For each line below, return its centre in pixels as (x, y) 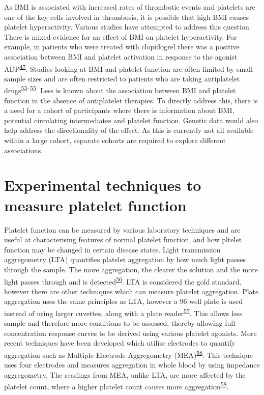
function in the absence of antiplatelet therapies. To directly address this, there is (131, 100)
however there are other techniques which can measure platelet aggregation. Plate (131, 291)
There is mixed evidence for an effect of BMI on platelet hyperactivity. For (121, 36)
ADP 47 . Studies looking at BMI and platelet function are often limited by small (128, 68)
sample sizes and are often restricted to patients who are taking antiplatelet (122, 78)
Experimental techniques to (103, 185)
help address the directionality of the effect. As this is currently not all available (129, 130)
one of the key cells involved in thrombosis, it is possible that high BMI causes (127, 17)
